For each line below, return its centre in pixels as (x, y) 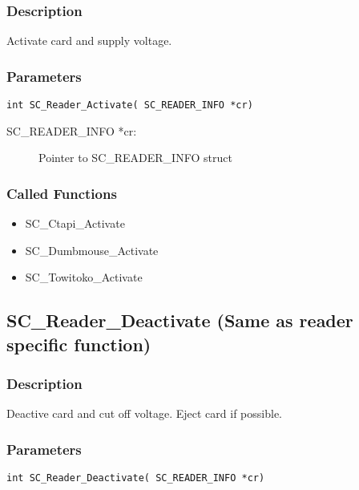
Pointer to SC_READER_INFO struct (135, 158)
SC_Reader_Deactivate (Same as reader (180, 320)
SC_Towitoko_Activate (84, 277)
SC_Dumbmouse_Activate (92, 250)
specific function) (79, 344)
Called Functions (62, 193)
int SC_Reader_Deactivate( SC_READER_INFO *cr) (136, 478)
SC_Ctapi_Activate (75, 223)
